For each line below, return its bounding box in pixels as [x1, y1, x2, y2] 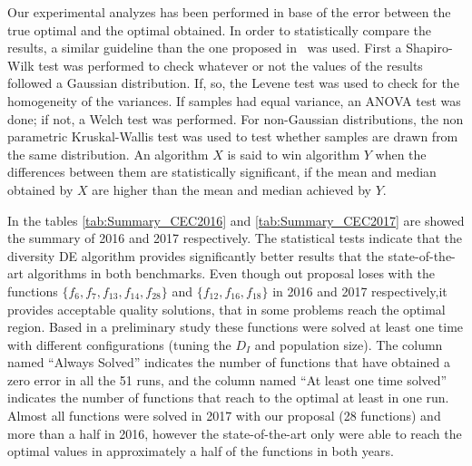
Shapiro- [406, 38, 453, 57]
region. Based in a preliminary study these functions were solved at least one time [7, 317, 464, 336]
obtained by [7, 180, 74, 199]
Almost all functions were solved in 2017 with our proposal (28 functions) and [7, 406, 441, 425]
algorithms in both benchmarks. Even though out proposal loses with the [27, 264, 435, 283]
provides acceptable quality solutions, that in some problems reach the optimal [7, 299, 446, 318]
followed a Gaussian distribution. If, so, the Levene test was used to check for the [7, 73, 459, 92]
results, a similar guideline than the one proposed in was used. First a [7, 38, 402, 57]
